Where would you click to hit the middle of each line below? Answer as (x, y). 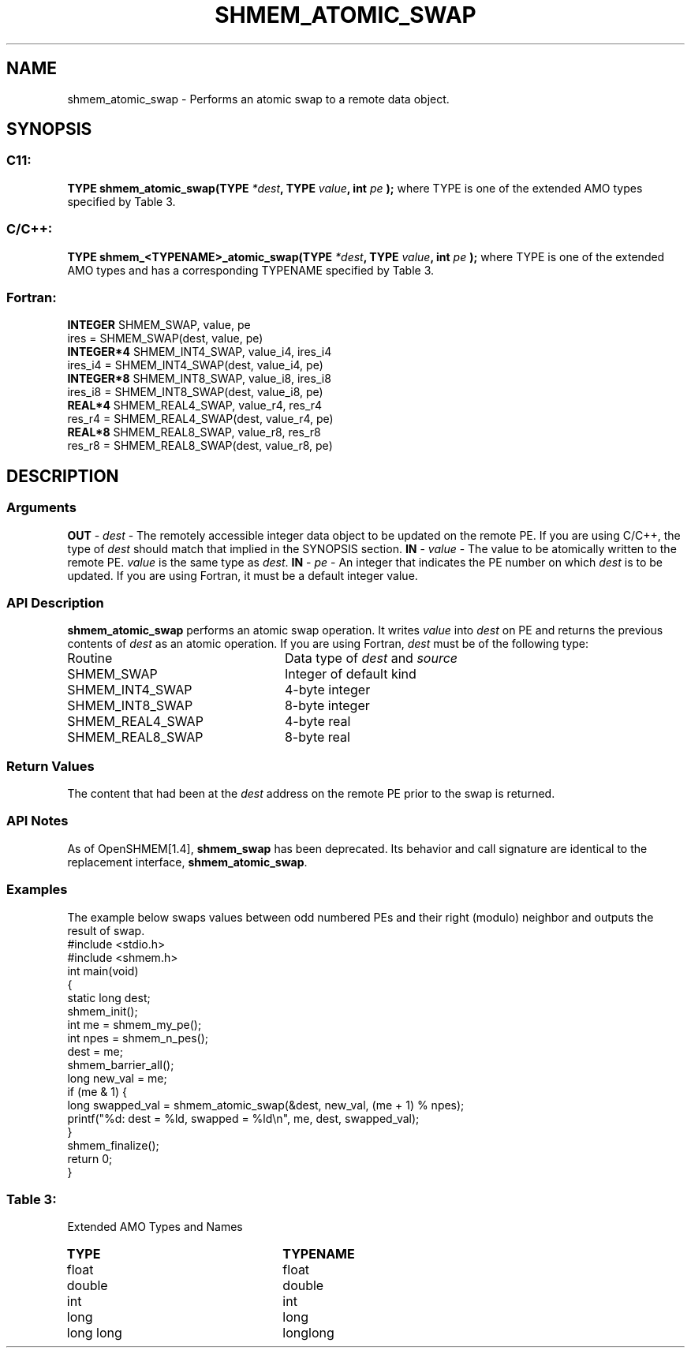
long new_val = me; (117, 1078)
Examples (37, 890)
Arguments (41, 508)
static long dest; (109, 997)
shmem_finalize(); (113, 1145)
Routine (90, 658)
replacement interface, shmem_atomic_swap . (187, 862)
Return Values (50, 766)
